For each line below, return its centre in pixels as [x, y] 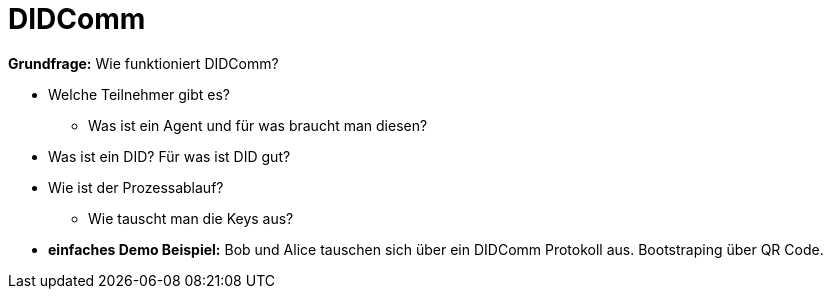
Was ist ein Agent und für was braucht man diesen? [258, 125]
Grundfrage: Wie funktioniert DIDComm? [143, 63]
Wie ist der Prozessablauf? [136, 187]
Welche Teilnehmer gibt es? [139, 94]
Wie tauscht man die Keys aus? [191, 218]
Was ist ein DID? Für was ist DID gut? [169, 156]
